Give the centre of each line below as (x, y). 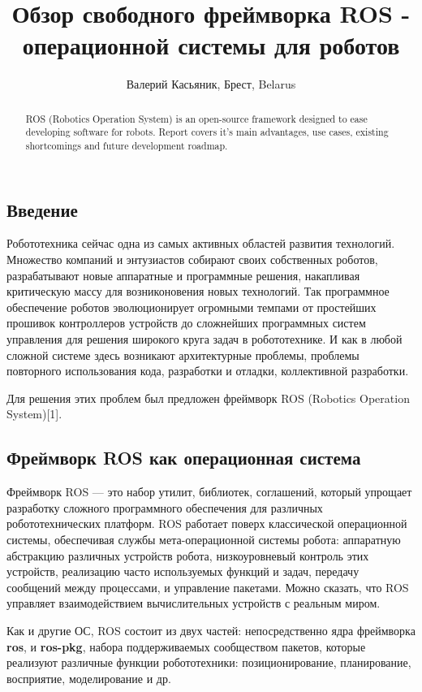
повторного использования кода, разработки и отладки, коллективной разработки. (208, 371)
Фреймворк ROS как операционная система (184, 458)
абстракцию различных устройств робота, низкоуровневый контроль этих (188, 555)
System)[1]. (34, 414)
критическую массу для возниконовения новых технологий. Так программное (198, 291)
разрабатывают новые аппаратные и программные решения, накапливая (183, 275)
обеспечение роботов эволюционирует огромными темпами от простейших (192, 307)
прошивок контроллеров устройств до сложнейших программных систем (186, 323)
